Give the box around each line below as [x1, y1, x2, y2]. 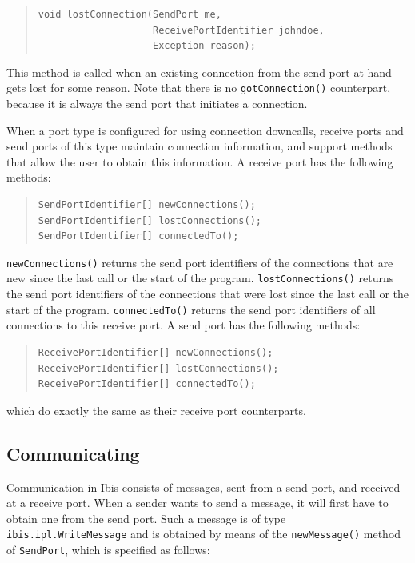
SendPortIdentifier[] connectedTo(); [38, 230, 239, 242]
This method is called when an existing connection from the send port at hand [6, 63, 392, 80]
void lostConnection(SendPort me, [38, 9, 221, 20]
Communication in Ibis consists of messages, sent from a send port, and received [6, 478, 401, 495]
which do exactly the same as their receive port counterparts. [6, 401, 306, 418]
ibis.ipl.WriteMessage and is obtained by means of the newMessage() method [6, 525, 401, 542]
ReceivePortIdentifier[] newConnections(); [38, 346, 273, 358]
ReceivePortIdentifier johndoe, [152, 24, 325, 36]
